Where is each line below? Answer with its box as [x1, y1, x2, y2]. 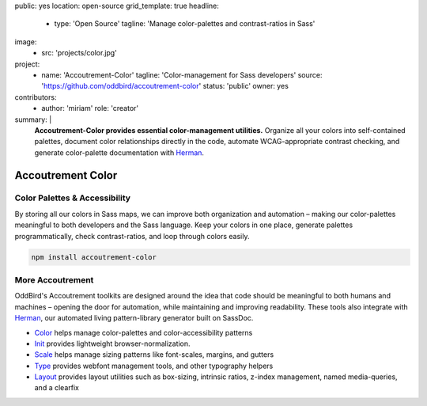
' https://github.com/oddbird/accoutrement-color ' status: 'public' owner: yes [41, 82, 289, 91]
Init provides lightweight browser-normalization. [34, 339, 191, 348]
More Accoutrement [14, 274, 94, 285]
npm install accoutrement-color [31, 252, 157, 261]
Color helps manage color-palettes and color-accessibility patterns [34, 328, 253, 337]
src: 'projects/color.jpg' [41, 48, 118, 58]
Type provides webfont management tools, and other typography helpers [34, 361, 274, 370]
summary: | [14, 115, 52, 124]
